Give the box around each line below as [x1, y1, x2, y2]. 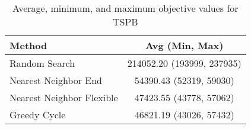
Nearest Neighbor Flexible [9, 91, 118, 104]
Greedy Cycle [9, 108, 66, 121]
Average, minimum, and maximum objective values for [12, 1, 239, 15]
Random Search [9, 56, 75, 70]
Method [9, 38, 47, 52]
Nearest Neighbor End [9, 73, 102, 87]
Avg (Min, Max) [145, 38, 224, 52]
